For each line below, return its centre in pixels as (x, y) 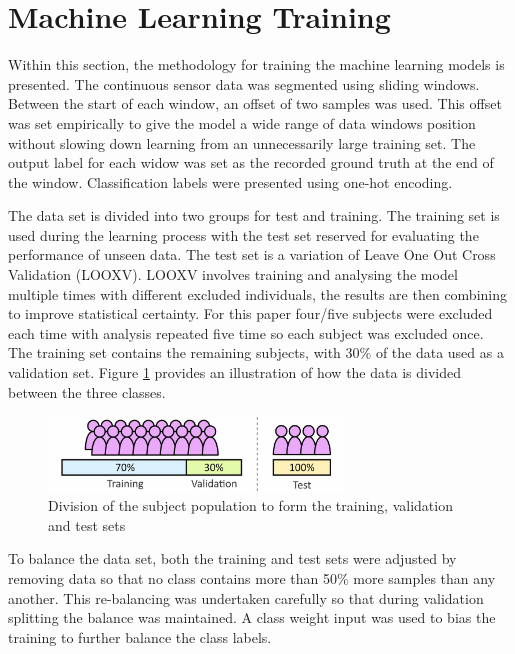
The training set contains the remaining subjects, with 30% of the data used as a (256, 352)
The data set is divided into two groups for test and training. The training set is (254, 215)
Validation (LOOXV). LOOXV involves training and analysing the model (233, 274)
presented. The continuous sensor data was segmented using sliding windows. (244, 83)
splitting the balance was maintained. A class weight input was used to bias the (252, 617)
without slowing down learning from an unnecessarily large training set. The (242, 142)
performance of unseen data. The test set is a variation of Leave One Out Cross (252, 254)
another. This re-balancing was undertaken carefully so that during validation (246, 597)
